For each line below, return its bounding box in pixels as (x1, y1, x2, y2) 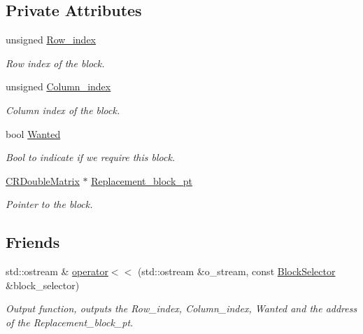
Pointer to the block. (6, 197, 93, 211)
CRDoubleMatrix (6, 173, 80, 188)
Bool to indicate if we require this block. (6, 150, 176, 165)
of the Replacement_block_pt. (6, 314, 134, 329)
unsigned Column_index (6, 79, 111, 94)
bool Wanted (6, 126, 61, 141)
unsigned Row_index (6, 32, 97, 47)
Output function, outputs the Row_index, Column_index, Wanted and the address (6, 301, 357, 316)
